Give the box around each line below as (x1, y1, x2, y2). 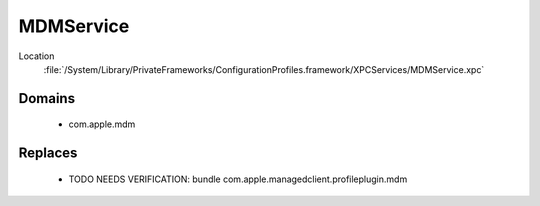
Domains (18, 90, 75, 107)
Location (18, 50, 55, 62)
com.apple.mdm (68, 118, 136, 130)
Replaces (18, 145, 78, 162)
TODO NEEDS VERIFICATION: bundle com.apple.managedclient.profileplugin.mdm (68, 173, 408, 185)
